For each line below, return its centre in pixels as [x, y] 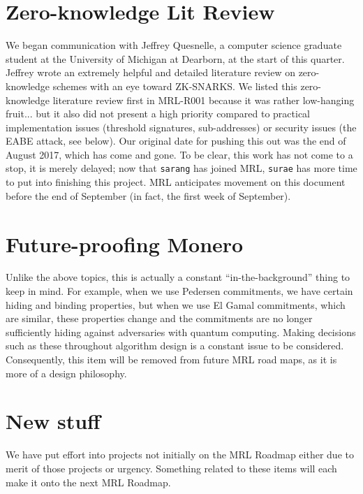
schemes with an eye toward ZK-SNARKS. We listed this [175, 86]
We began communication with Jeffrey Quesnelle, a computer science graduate [174, 45]
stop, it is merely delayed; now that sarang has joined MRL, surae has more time [181, 168]
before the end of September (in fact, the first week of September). [148, 195]
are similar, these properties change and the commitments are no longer [159, 318]
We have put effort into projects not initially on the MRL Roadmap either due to [180, 455]
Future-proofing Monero [125, 244]
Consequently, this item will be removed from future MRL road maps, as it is [171, 359]
